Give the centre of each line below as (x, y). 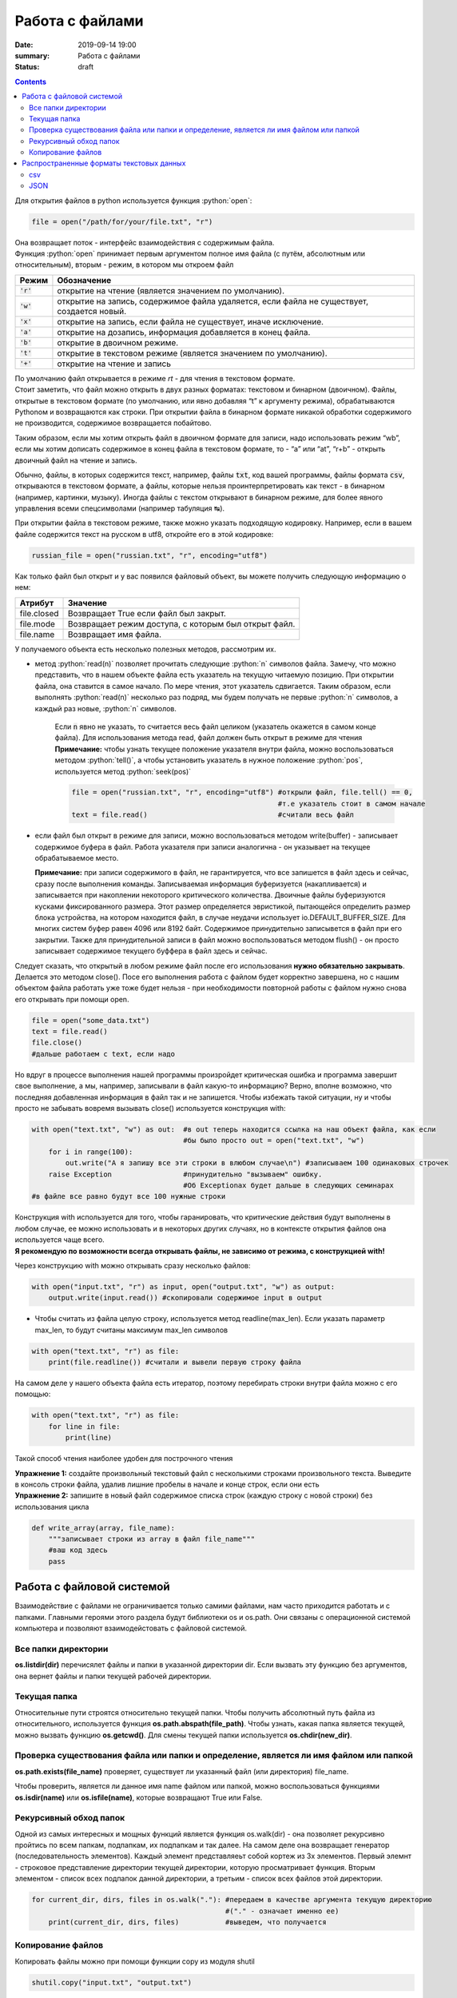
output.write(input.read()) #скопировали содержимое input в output (185, 1298)
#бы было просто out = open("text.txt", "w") (274, 1140)
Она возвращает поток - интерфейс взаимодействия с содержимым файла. (145, 242)
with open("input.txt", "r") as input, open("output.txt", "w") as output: (183, 1286)
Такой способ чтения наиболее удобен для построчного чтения (124, 1459)
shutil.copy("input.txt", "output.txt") (111, 1982)
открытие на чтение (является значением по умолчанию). (171, 290)
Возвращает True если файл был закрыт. (147, 613)
